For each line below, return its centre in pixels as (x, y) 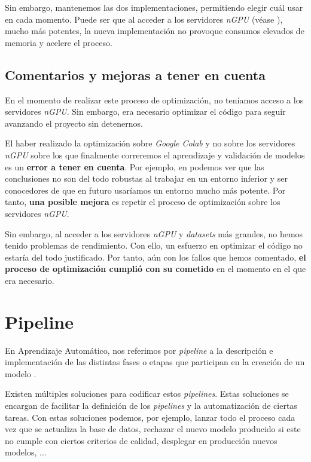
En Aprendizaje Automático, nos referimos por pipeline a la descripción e (139, 350)
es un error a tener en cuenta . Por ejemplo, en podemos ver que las (135, 166)
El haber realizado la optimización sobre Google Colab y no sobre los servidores (150, 143)
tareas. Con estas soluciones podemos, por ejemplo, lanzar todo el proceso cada (150, 417)
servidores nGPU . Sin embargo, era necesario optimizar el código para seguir (145, 111)
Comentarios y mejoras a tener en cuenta (135, 74)
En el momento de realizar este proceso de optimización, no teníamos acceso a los (154, 100)
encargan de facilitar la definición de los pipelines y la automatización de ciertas (151, 405)
